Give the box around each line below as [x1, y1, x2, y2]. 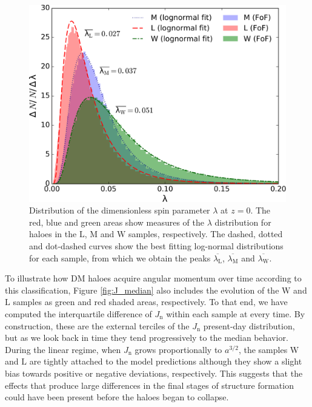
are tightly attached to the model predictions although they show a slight [29, 355, 302, 368]
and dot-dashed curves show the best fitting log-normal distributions [29, 240, 284, 252]
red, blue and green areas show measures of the [29, 215, 204, 228]
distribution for [214, 215, 271, 228]
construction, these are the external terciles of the [5, 319, 190, 332]
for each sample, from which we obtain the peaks [29, 251, 211, 264]
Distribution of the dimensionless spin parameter [29, 204, 210, 217]
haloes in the [29, 227, 77, 240]
